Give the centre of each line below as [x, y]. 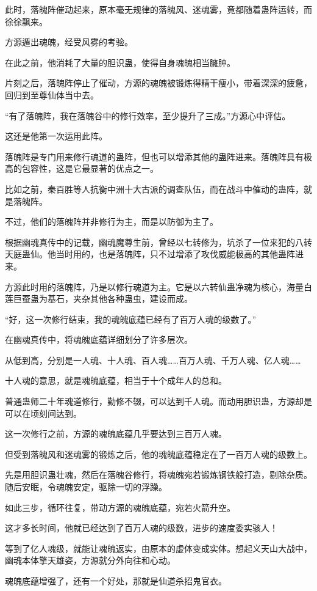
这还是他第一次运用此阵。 [56, 136]
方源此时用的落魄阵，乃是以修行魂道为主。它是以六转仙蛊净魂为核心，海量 [154, 286]
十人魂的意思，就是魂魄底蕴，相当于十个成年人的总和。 [116, 380]
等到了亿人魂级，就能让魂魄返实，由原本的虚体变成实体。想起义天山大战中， [158, 548]
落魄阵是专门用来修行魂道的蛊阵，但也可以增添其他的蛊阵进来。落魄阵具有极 [158, 156]
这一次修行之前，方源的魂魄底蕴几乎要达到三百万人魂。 [116, 434]
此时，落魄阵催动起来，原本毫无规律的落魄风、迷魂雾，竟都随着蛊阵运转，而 [158, 9]
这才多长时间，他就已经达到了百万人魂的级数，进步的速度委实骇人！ [141, 528]
